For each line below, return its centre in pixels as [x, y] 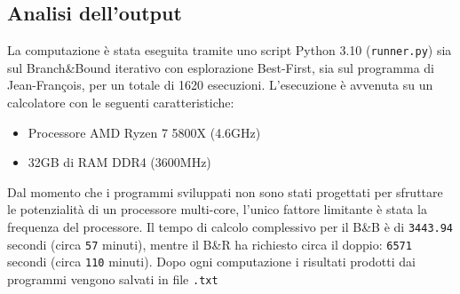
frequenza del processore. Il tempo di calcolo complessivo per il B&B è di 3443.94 [230, 227]
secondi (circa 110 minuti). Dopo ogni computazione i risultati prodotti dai [211, 262]
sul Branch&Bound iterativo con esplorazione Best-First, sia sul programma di [221, 67]
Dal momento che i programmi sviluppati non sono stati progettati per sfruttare [225, 191]
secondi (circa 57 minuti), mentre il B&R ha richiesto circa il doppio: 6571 [210, 244]
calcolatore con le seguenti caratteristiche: [121, 103]
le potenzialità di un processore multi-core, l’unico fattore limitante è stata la [217, 209]
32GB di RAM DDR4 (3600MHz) [119, 162]
